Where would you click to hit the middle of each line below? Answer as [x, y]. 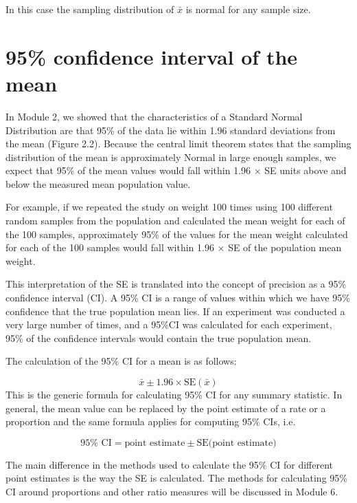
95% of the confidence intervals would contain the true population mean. [159, 338]
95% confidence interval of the [152, 56]
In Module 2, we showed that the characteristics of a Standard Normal [154, 116]
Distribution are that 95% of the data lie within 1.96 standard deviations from [171, 130]
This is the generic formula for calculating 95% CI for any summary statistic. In [174, 394]
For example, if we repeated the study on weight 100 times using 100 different [169, 207]
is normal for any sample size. [248, 9]
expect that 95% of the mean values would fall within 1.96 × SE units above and [176, 170]
